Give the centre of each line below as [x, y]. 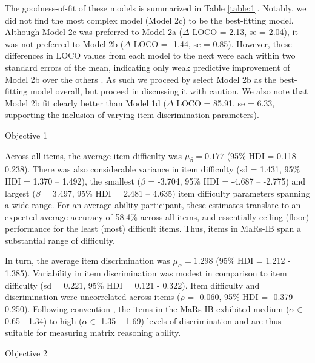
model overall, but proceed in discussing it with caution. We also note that [169, 91]
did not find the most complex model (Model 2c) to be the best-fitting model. [149, 20]
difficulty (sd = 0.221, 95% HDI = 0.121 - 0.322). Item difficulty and [132, 285]
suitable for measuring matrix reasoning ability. [93, 332]
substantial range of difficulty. [60, 240]
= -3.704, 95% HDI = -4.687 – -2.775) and [227, 181]
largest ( [20, 193]
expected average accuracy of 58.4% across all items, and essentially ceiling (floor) [157, 216]
